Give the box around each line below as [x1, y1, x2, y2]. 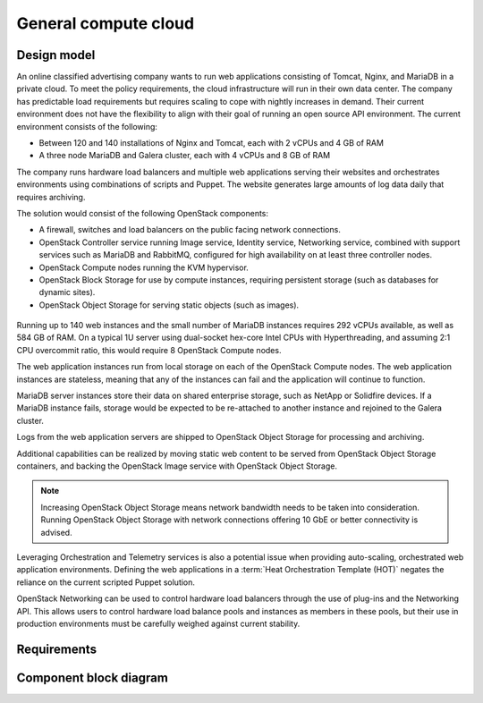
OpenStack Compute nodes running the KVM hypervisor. [38, 262, 250, 273]
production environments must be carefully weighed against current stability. [16, 618, 301, 629]
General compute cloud [16, 13, 195, 33]
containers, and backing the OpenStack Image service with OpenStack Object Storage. [16, 461, 338, 471]
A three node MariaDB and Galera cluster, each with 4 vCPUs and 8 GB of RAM [38, 150, 331, 161]
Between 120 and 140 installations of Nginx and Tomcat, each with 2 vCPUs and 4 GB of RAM [38, 138, 385, 148]
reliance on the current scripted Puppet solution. [16, 577, 196, 588]
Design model [16, 47, 96, 63]
